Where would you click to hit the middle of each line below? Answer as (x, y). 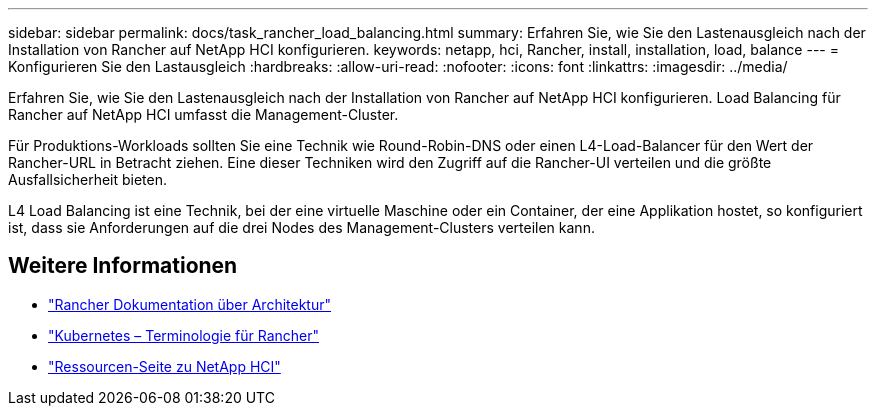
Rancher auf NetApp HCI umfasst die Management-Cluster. (203, 114)
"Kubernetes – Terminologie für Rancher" (184, 335)
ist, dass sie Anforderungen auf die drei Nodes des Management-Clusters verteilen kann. (301, 227)
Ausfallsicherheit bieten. (88, 179)
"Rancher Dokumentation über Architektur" (190, 304)
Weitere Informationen (123, 266)
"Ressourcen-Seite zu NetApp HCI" (164, 366)
